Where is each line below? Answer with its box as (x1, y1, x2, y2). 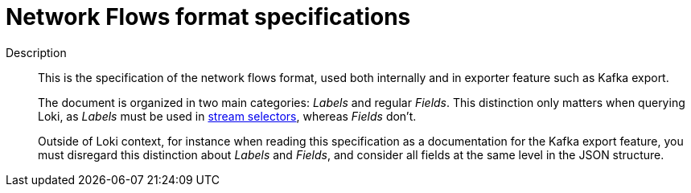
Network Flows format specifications (6, 3, 411, 31)
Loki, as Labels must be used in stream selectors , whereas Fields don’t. (38, 109, 417, 123)
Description (6, 45, 67, 60)
